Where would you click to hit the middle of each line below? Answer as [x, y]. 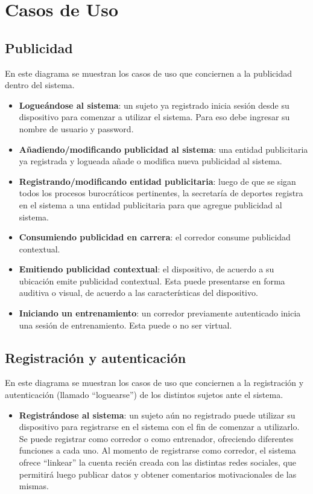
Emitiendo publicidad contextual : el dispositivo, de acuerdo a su [147, 269]
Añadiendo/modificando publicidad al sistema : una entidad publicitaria [163, 149]
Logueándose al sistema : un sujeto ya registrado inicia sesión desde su [154, 105]
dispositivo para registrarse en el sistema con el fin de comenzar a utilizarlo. [159, 427]
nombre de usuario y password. [76, 128]
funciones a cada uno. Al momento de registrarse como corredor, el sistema [157, 450]
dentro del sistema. [40, 85]
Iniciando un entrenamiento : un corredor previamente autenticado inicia [160, 313]
